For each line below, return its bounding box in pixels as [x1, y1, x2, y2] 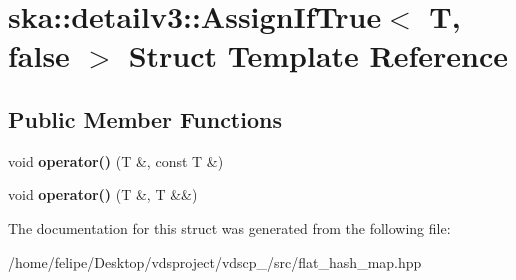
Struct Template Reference [128, 35, 509, 76]
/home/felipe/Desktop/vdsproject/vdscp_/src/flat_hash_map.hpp [8, 251, 422, 272]
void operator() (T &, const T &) [8, 150, 224, 171]
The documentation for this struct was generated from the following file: [8, 217, 451, 238]
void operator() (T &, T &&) [8, 184, 198, 205]
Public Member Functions [8, 103, 282, 134]
